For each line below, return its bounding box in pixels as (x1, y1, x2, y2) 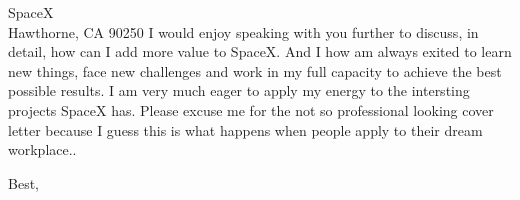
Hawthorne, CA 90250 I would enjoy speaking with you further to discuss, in (8, 21, 479, 42)
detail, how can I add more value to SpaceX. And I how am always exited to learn (8, 41, 512, 62)
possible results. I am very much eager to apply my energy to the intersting (8, 80, 470, 101)
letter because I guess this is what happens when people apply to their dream (8, 119, 483, 140)
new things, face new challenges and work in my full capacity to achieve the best (8, 60, 502, 81)
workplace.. (8, 139, 77, 160)
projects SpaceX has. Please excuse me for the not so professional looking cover (8, 99, 494, 120)
